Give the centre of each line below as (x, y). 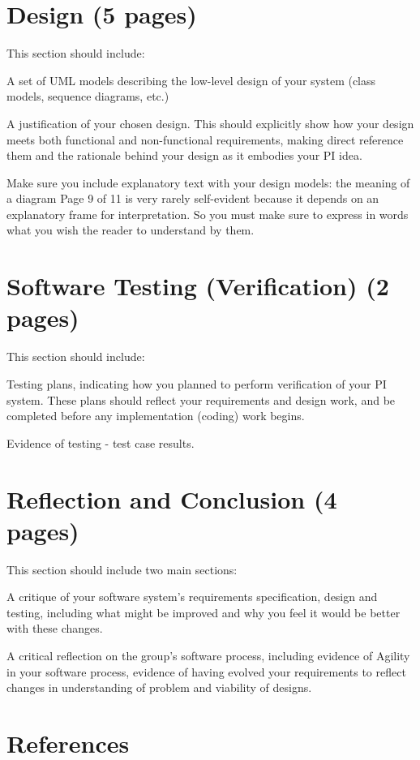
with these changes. (55, 628)
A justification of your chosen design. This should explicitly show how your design (210, 123)
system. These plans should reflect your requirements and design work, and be (201, 399)
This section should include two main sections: (122, 569)
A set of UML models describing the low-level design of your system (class (191, 80)
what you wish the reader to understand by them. (131, 230)
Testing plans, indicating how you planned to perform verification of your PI (197, 383)
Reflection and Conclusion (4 (172, 498)
